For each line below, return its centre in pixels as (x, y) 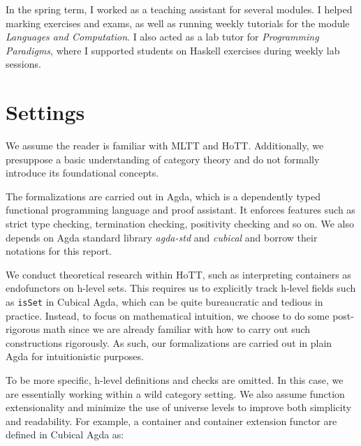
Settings (45, 112)
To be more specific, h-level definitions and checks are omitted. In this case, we (175, 380)
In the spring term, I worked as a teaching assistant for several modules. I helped (179, 9)
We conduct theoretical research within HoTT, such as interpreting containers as (178, 274)
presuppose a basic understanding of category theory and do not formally (163, 159)
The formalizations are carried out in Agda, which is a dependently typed (163, 196)
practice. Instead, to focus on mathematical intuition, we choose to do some (168, 315)
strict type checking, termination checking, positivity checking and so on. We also (180, 224)
